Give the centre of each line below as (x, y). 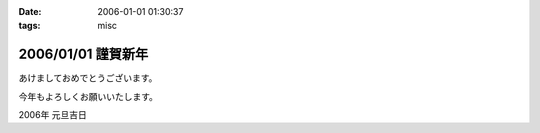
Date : (30, 11)
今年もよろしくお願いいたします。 (88, 96)
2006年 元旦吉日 (52, 115)
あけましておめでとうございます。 (88, 78)
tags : (29, 26)
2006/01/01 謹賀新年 (83, 54)
